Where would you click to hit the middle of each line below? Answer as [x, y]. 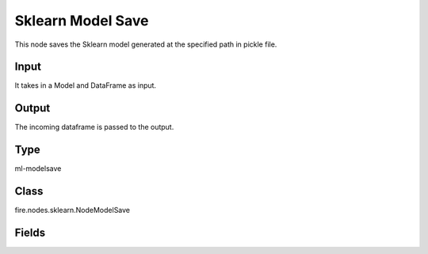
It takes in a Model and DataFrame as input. [86, 85]
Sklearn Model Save [82, 21]
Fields [30, 232]
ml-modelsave [38, 169]
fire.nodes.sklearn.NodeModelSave [73, 210]
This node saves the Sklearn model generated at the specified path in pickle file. [146, 44]
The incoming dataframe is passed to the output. [94, 127]
